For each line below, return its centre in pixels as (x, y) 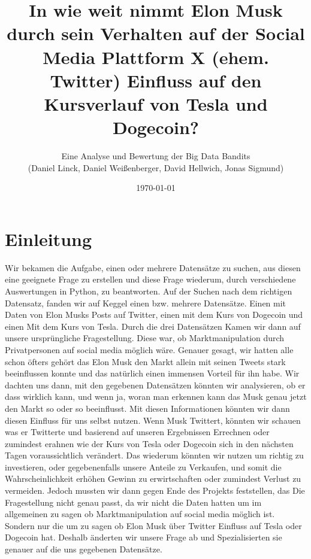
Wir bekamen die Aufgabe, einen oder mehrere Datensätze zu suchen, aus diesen (153, 267)
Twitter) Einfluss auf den (156, 80)
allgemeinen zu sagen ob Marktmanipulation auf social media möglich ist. (140, 514)
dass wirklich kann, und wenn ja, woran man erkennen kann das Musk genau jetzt (156, 397)
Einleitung (49, 239)
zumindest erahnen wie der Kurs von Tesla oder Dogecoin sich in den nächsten (149, 443)
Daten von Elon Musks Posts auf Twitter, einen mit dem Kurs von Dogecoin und (154, 315)
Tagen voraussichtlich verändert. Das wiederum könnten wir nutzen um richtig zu (154, 455)
